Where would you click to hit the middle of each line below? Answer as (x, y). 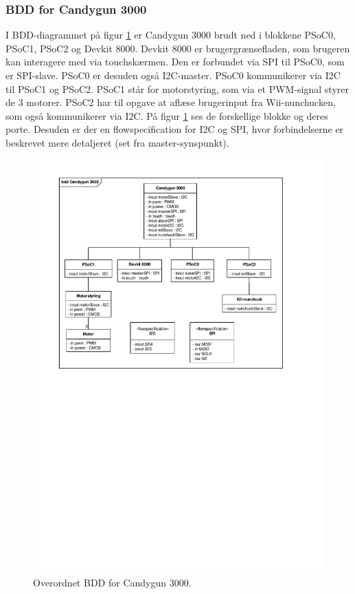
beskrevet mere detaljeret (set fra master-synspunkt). (117, 142)
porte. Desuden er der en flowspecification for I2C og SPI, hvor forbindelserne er (175, 129)
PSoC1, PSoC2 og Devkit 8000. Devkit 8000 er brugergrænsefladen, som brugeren (178, 48)
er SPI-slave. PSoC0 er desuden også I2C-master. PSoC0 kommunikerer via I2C (173, 75)
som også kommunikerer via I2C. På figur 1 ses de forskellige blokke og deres (167, 115)
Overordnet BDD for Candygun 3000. (112, 582)
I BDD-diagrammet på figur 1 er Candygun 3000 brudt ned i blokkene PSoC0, (171, 35)
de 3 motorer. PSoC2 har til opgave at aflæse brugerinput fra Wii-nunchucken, (171, 102)
